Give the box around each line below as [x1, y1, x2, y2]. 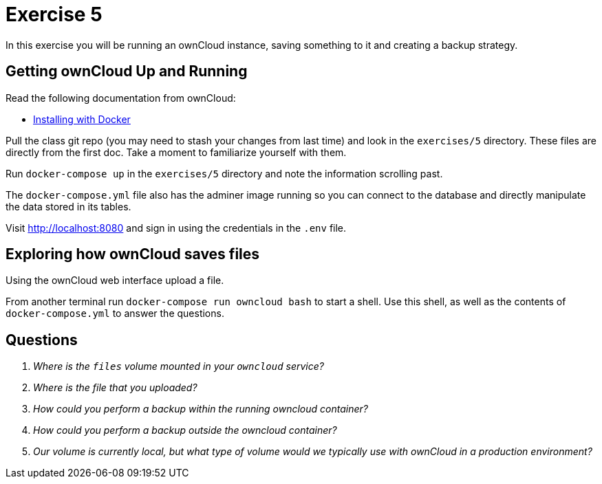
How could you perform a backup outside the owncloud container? [33, 424, 337, 437]
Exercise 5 [6, 3, 103, 26]
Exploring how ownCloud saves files [6, 245, 260, 263]
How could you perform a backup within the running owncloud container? [33, 403, 368, 415]
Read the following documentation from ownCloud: [6, 91, 236, 104]
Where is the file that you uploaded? [33, 382, 197, 394]
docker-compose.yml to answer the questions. [6, 307, 224, 320]
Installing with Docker [33, 113, 131, 125]
